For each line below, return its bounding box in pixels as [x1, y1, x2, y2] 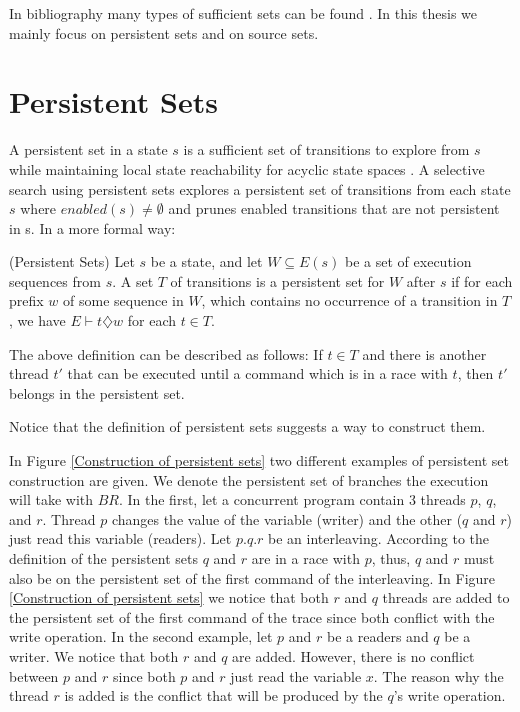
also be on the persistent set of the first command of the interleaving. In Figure [9, 567, 496, 588]
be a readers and [327, 626, 429, 647]
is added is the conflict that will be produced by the [64, 685, 383, 706]
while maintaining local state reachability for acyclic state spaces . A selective [9, 158, 485, 179]
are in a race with [251, 548, 360, 568]
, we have [9, 310, 66, 331]
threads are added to [382, 587, 510, 608]
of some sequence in [63, 290, 184, 311]
